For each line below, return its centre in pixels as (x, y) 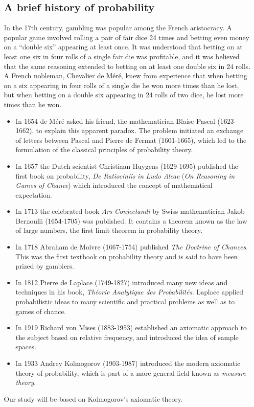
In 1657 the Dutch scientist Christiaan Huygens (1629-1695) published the (127, 166)
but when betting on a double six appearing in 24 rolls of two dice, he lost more (124, 95)
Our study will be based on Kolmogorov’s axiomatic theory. (93, 398)
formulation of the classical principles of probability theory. (104, 149)
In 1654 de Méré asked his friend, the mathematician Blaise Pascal (115, 121)
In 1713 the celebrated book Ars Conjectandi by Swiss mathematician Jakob (130, 211)
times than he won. (33, 104)
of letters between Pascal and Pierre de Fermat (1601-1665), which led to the (131, 140)
